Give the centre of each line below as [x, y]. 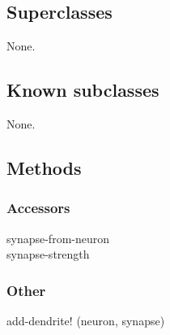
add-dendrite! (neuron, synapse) [86, 320]
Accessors [38, 208]
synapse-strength [48, 254]
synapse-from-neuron [58, 238]
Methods [44, 167]
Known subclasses [83, 90]
